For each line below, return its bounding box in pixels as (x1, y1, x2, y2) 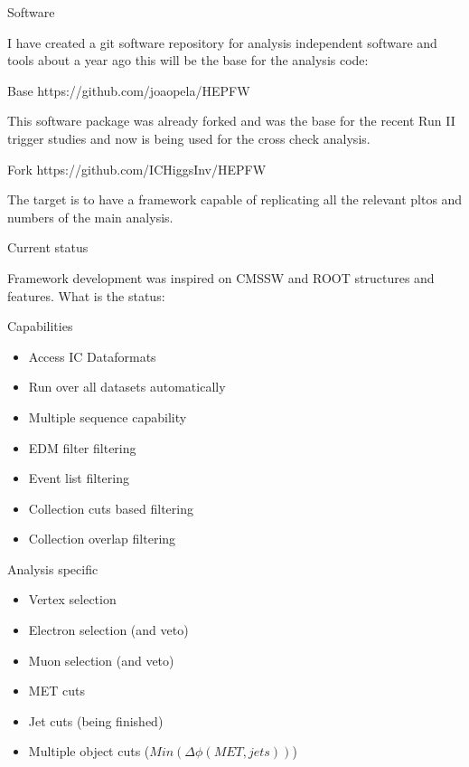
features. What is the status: (7, 286, 165, 305)
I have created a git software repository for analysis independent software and (7, 33, 437, 52)
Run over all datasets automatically (28, 377, 226, 396)
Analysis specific (7, 559, 98, 578)
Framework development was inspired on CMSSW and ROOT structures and (7, 268, 435, 287)
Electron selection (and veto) (28, 620, 189, 639)
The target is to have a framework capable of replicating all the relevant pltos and (7, 190, 463, 209)
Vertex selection (28, 590, 117, 609)
